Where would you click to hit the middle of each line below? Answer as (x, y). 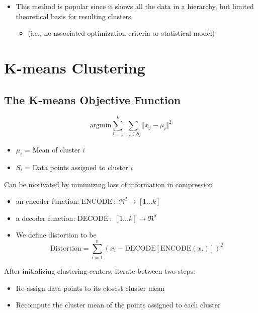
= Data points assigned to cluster (76, 167)
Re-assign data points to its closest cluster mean (90, 288)
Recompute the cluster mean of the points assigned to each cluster (118, 305)
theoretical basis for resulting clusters (73, 16)
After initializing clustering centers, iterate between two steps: (100, 271)
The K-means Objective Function (93, 99)
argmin (101, 126)
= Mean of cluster (53, 150)
